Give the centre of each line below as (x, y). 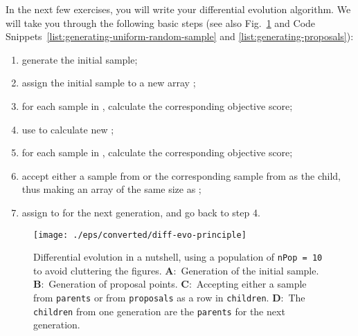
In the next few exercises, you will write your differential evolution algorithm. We (178, 9)
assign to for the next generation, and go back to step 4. (141, 212)
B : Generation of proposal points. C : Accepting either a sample (170, 284)
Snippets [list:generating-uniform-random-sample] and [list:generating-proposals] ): (180, 36)
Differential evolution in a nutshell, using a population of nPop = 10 (178, 257)
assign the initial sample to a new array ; (109, 83)
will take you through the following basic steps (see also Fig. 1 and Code (161, 22)
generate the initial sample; (80, 59)
